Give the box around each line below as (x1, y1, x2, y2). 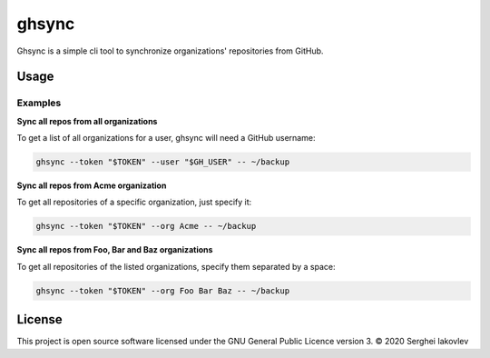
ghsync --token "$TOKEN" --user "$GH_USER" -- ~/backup (35, 157, 290, 167)
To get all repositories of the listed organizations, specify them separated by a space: (16, 261, 336, 272)
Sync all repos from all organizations (16, 115, 158, 126)
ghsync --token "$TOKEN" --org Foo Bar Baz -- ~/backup (35, 285, 290, 295)
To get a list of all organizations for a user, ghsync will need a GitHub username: (16, 133, 316, 144)
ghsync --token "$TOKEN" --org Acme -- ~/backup (35, 221, 257, 232)
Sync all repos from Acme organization (16, 180, 167, 191)
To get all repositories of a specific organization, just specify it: (16, 196, 252, 208)
